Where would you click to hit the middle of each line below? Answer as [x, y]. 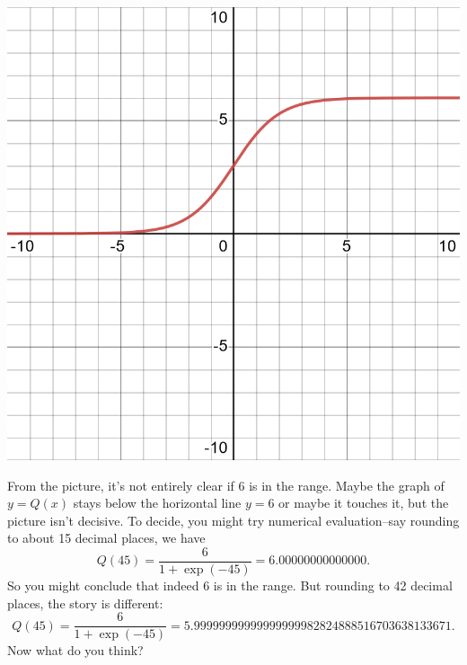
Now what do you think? [75, 650]
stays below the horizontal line [157, 503]
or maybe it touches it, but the [364, 503]
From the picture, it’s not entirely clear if [121, 485]
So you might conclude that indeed [103, 585]
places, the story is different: [85, 603]
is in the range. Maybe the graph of [347, 485]
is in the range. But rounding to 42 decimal [333, 585]
